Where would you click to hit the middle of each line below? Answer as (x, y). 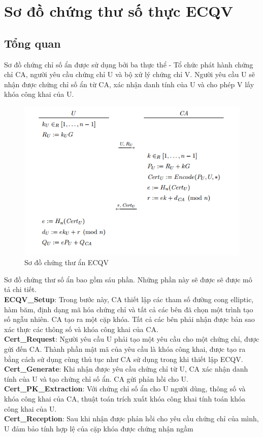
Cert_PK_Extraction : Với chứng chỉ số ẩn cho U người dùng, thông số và (125, 389)
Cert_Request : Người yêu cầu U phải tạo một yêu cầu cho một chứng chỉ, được (132, 339)
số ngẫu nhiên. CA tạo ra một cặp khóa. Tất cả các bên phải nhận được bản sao (129, 319)
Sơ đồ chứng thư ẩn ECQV (67, 262)
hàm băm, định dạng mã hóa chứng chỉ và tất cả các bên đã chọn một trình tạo (129, 309)
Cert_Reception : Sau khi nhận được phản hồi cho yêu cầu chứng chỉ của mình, (131, 418)
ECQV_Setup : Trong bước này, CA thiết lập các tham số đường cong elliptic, (129, 299)
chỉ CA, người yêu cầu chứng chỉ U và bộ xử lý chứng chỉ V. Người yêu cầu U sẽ (129, 74)
